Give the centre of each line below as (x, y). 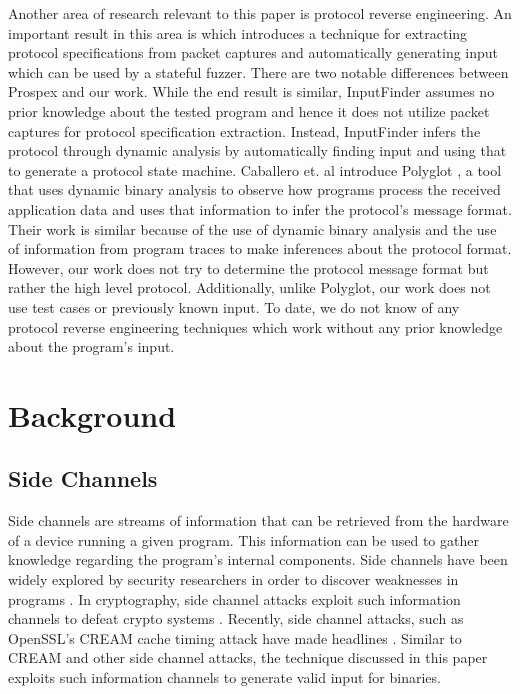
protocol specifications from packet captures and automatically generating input (253, 52)
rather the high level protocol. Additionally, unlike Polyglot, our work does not (249, 287)
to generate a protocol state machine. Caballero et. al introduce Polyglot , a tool (255, 169)
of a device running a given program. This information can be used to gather (243, 539)
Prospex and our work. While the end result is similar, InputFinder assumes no (251, 91)
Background (92, 414)
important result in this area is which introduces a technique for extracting (238, 32)
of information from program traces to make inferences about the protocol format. (260, 248)
